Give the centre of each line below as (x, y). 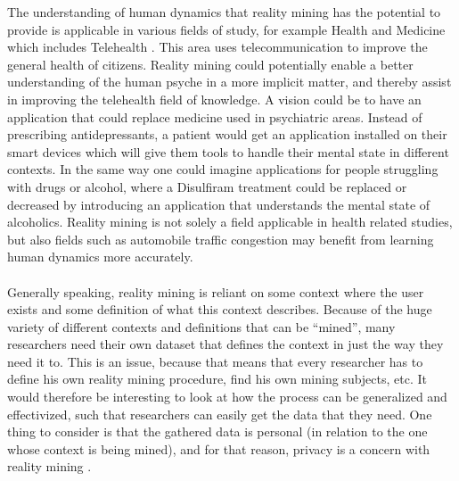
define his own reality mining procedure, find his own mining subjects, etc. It (217, 379)
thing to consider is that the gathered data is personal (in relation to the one (217, 431)
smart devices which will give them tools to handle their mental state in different (228, 151)
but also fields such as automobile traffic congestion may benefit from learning (221, 239)
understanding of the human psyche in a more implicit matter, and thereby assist (229, 82)
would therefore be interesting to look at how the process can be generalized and (227, 397)
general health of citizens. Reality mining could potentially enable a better (210, 64)
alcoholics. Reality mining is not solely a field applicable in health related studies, (230, 222)
